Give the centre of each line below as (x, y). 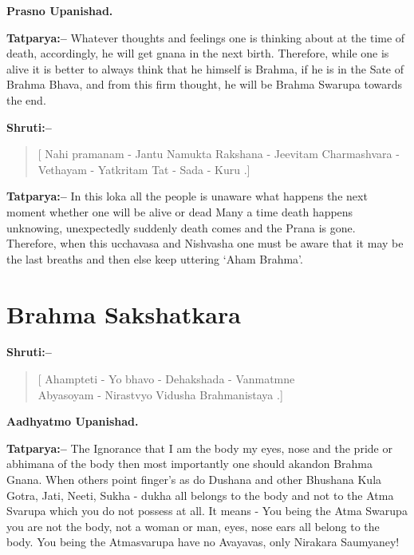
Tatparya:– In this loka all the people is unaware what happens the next (187, 196)
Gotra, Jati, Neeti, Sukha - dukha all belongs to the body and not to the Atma (200, 495)
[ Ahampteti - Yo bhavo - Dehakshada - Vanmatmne (166, 379)
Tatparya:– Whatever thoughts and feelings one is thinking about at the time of (206, 37)
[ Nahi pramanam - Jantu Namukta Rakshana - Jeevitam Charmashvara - (219, 154)
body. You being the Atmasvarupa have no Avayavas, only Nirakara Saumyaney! (203, 542)
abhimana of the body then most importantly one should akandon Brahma (189, 464)
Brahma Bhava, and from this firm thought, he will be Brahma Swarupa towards (205, 84)
